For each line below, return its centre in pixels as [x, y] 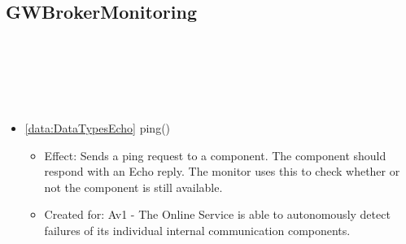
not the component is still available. [133, 187]
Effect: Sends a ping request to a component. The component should [215, 155]
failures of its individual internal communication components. [197, 230]
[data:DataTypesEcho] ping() [98, 127]
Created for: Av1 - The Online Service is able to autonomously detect [217, 214]
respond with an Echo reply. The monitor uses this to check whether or [222, 171]
